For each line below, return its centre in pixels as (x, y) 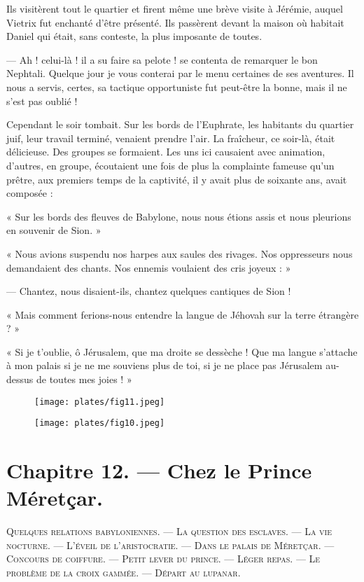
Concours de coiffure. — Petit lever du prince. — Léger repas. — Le (163, 559)
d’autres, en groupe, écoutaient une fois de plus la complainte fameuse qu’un (170, 165)
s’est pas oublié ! (42, 101)
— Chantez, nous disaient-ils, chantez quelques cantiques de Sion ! (149, 291)
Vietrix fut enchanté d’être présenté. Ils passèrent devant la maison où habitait (175, 22)
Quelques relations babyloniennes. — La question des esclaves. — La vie (169, 531)
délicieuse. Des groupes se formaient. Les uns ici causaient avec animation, (166, 152)
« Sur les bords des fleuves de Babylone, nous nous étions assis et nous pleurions (179, 216)
